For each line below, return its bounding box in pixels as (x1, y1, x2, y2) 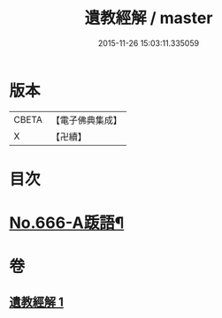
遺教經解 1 (9, 294, 65, 309)
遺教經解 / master (84, 8, 213, 28)
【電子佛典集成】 (50, 114, 122, 126)
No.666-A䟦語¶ (9, 213, 125, 233)
